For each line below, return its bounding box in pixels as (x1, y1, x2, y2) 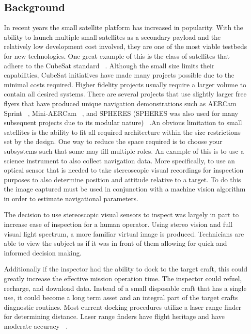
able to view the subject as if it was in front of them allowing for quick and (4, 238, 227, 248)
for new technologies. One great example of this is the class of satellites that (4, 50, 230, 61)
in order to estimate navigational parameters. (4, 193, 139, 203)
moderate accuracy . (4, 321, 67, 331)
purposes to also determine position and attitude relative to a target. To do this (4, 174, 241, 184)
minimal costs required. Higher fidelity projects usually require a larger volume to (4, 79, 246, 89)
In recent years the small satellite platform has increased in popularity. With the (4, 22, 243, 32)
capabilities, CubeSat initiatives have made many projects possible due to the (4, 70, 235, 80)
